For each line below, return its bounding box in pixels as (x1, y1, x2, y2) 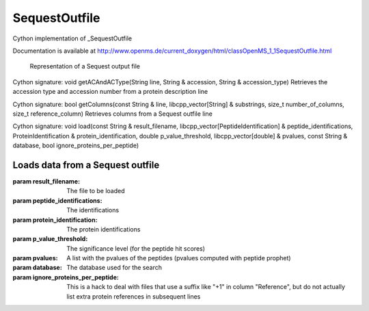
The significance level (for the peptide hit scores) (66, 244, 205, 253)
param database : (12, 264, 63, 272)
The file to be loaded (66, 187, 126, 195)
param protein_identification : (12, 216, 98, 224)
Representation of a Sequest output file (29, 62, 140, 71)
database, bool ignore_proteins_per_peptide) (12, 141, 139, 150)
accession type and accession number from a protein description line (12, 88, 208, 96)
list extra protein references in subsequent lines (66, 292, 201, 301)
